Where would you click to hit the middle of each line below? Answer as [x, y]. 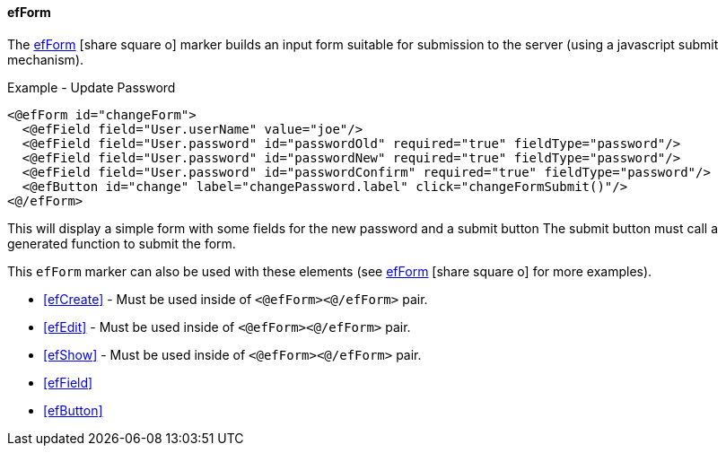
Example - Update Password [92, 87]
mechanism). [46, 59]
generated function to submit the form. [122, 243]
